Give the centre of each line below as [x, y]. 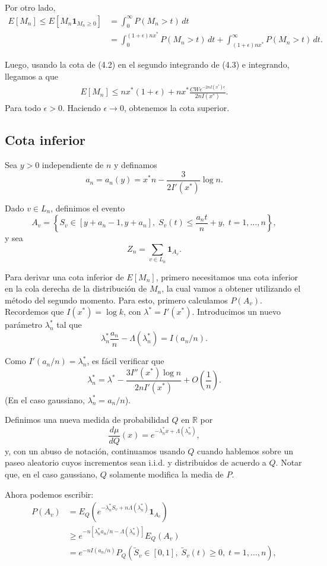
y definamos [136, 165]
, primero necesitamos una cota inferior [227, 276]
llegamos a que [31, 76]
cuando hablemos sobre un [245, 450]
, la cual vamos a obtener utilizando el [231, 288]
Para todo [23, 108]
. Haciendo [81, 108]
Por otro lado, [30, 7]
